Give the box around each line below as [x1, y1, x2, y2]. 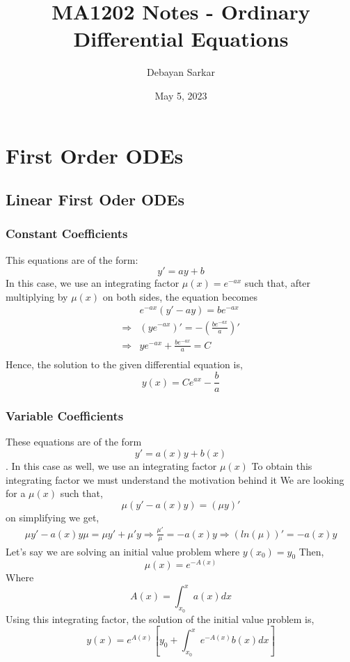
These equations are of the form [6, 434, 142, 449]
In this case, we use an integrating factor [6, 276, 180, 290]
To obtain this [251, 458, 312, 473]
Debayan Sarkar [147, 65, 215, 79]
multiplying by [6, 289, 68, 304]
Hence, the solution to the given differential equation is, [6, 357, 243, 372]
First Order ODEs [6, 141, 184, 169]
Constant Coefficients [6, 225, 128, 242]
